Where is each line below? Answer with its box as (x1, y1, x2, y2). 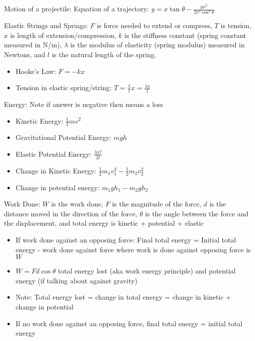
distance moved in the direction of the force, (4, 208, 138, 218)
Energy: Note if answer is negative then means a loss (4, 99, 163, 109)
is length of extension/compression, (10, 30, 116, 40)
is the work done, (51, 199, 104, 209)
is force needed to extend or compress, (97, 20, 213, 31)
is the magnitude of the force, (112, 199, 201, 209)
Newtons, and (4, 49, 45, 59)
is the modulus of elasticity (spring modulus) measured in (70, 39, 245, 50)
